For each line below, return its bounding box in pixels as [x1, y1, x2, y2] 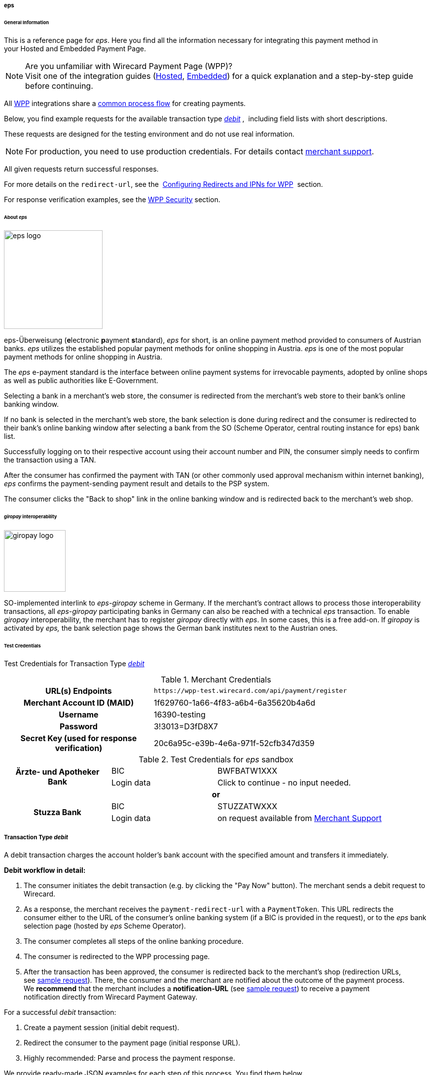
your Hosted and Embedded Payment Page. [4, 44, 146, 53]
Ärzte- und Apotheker [15, 766, 100, 777]
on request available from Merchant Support [217, 813, 382, 823]
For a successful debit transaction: [4, 1007, 116, 1016]
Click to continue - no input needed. [217, 777, 351, 788]
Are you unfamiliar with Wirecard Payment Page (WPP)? [25, 61, 233, 71]
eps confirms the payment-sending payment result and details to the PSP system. [4, 479, 270, 488]
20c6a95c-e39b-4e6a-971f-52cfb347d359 [153, 738, 315, 748]
